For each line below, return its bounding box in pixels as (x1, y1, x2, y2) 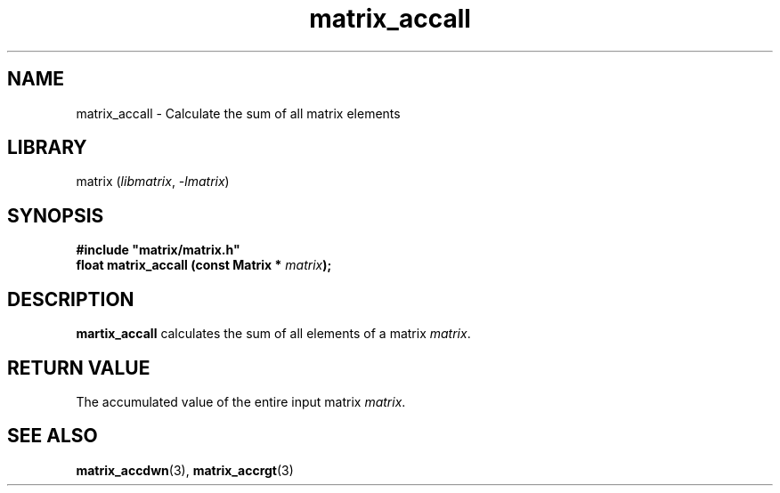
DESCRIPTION (7, 287, 134, 311)
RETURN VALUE (7, 356, 150, 379)
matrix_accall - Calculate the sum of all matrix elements (76, 105, 401, 121)
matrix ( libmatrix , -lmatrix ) (76, 174, 230, 190)
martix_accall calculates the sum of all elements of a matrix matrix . (76, 326, 471, 342)
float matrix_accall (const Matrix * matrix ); (76, 257, 332, 273)
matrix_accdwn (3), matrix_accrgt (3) (76, 462, 294, 478)
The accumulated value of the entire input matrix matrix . (76, 393, 406, 409)
